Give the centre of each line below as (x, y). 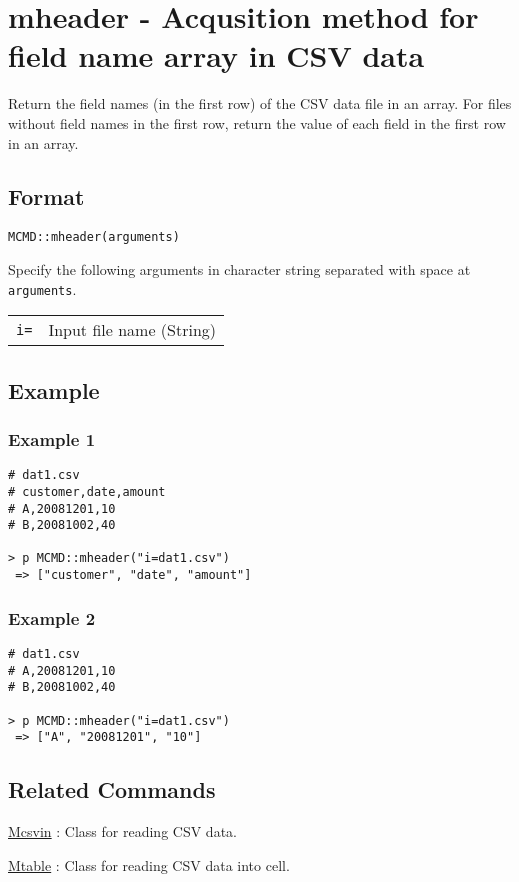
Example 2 (52, 617)
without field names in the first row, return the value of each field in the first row (257, 122)
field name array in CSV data (216, 55)
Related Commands (112, 789)
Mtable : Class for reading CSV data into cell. (149, 864)
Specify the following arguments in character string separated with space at (239, 268)
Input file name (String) (132, 330)
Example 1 (52, 438)
